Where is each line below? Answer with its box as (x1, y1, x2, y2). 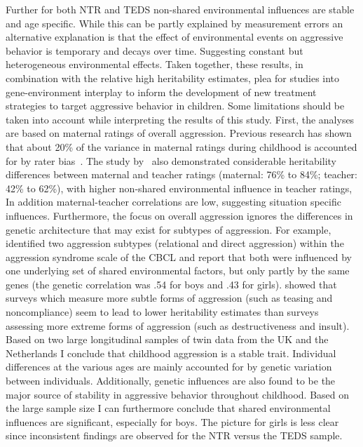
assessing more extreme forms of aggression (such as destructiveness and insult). (6, 318, 350, 333)
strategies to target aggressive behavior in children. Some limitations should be (6, 98, 345, 113)
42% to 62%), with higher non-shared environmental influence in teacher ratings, (6, 180, 352, 195)
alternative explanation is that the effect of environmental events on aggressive (6, 29, 343, 44)
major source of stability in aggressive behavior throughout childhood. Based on (6, 387, 350, 401)
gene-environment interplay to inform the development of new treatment (6, 84, 317, 99)
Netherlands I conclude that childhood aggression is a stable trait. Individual (6, 345, 336, 360)
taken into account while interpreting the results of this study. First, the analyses (6, 112, 355, 126)
